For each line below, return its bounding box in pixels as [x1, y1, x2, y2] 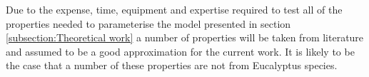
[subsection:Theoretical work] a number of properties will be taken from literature [6, 30, 364, 45]
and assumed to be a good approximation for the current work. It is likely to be [6, 43, 355, 58]
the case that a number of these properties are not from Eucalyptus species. [6, 58, 338, 73]
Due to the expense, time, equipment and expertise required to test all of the [6, 2, 343, 16]
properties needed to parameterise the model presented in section [6, 16, 291, 31]
